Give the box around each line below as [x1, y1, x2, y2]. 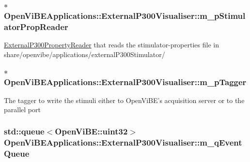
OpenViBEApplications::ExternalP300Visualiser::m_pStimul [4, 9, 246, 21]
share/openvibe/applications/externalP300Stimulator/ [4, 49, 165, 59]
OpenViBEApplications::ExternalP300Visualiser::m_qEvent [4, 136, 242, 148]
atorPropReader [4, 20, 68, 32]
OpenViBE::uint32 [55, 125, 128, 137]
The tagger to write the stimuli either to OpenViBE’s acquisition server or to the [4, 95, 245, 105]
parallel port [4, 104, 41, 115]
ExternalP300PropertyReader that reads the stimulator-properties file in [4, 40, 219, 50]
